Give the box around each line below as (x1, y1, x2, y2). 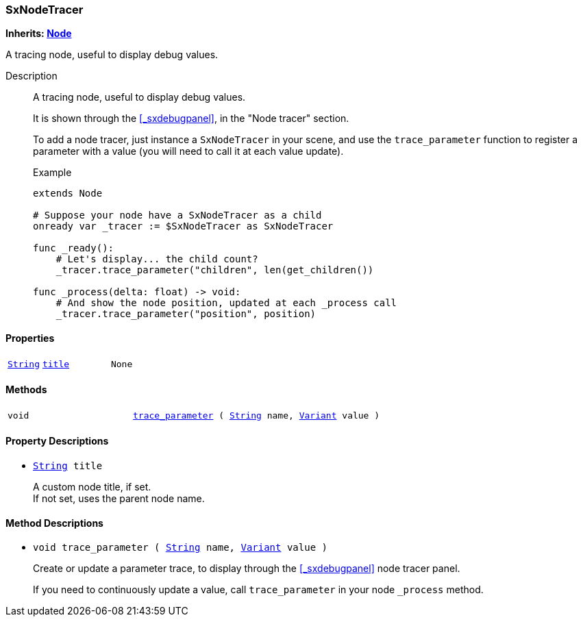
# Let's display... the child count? (55, 253, 258, 265)
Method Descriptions (5, 517, 103, 529)
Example (33, 166, 72, 179)
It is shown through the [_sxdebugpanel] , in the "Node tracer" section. (33, 112, 349, 125)
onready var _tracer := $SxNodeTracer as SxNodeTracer (33, 221, 334, 232)
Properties (5, 332, 55, 344)
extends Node (33, 188, 103, 199)
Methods (5, 384, 47, 396)
